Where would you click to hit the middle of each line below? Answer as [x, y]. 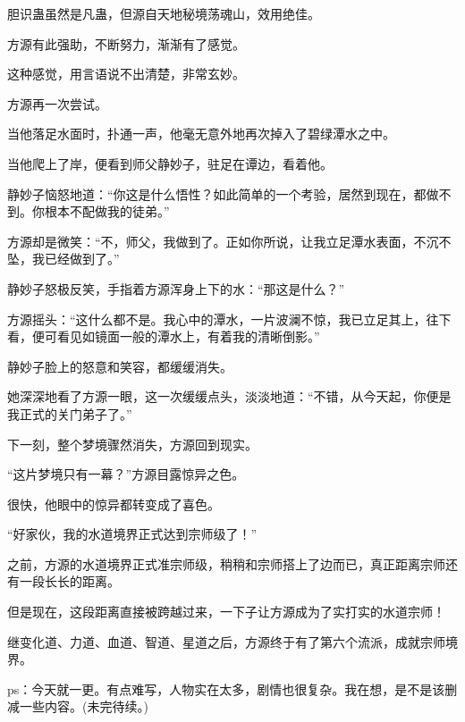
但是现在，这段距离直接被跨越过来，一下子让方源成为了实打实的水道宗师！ [226, 612]
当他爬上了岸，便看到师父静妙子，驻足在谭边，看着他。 [170, 163]
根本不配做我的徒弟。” [107, 211]
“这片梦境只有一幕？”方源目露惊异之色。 [126, 474]
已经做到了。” [82, 259]
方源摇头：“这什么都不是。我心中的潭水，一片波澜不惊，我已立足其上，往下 [229, 319]
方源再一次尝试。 [57, 103]
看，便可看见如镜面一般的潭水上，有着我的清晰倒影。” [164, 336]
